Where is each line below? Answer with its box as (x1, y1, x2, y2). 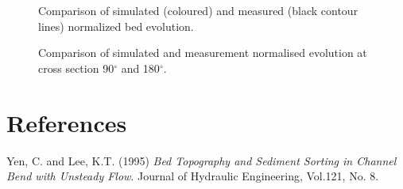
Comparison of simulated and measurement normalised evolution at (38, 44, 367, 61)
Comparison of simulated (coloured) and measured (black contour (38, 2, 358, 18)
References (6, 106, 127, 138)
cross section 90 (38, 59, 114, 76)
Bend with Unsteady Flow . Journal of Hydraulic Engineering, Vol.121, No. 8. (6, 168, 379, 184)
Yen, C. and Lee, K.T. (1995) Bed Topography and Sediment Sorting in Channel (6, 152, 397, 168)
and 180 (121, 59, 160, 76)
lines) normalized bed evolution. (38, 17, 194, 34)
